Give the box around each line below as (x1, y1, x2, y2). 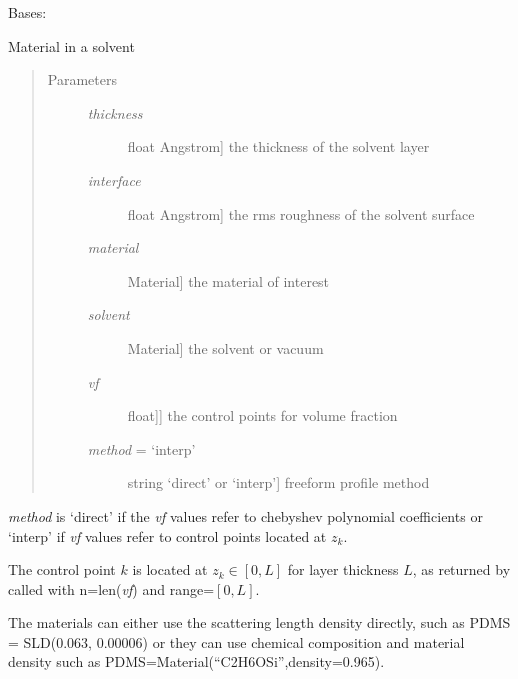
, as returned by (412, 559, 511, 580)
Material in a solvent (8, 35, 135, 56)
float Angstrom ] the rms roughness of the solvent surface (127, 203, 475, 224)
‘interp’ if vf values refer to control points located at (8, 525, 327, 546)
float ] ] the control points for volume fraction (127, 405, 398, 426)
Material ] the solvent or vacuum (127, 337, 324, 358)
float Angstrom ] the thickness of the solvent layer (127, 136, 430, 157)
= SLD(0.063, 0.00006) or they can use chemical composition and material (8, 631, 465, 652)
